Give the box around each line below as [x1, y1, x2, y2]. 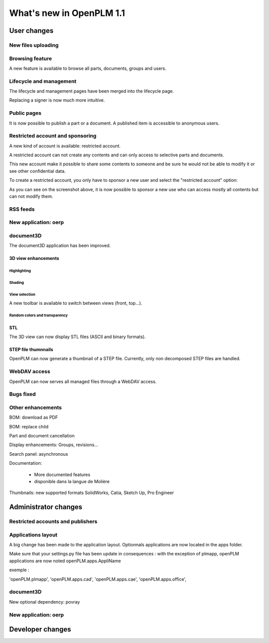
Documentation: [9, 460, 42, 466]
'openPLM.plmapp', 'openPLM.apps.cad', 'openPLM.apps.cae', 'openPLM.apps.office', [9, 576, 187, 582]
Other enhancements [9, 404, 62, 411]
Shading [9, 280, 24, 285]
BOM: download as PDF [9, 414, 58, 420]
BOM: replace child [9, 423, 49, 429]
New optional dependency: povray [9, 599, 80, 605]
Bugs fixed [9, 391, 36, 398]
